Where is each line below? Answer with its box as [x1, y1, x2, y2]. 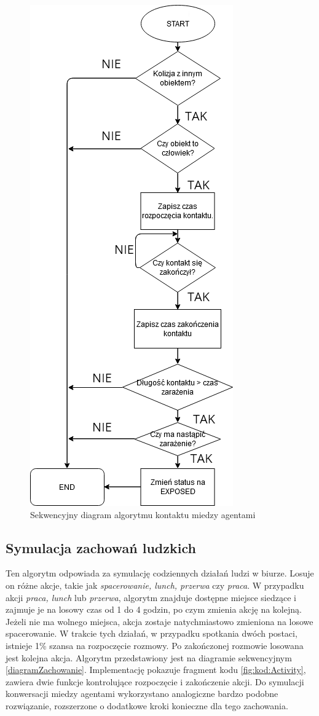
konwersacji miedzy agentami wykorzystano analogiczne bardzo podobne [6, 687, 278, 700]
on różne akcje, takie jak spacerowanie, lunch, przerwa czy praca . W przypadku [6, 578, 304, 591]
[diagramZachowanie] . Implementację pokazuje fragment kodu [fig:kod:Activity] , [6, 663, 306, 676]
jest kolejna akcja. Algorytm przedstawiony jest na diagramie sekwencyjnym [6, 651, 292, 664]
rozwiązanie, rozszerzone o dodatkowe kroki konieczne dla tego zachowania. [6, 699, 288, 712]
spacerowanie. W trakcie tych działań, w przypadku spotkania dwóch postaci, [6, 627, 297, 640]
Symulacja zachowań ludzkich [6, 538, 196, 557]
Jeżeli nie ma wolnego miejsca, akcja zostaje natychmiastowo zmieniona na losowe [6, 615, 313, 627]
